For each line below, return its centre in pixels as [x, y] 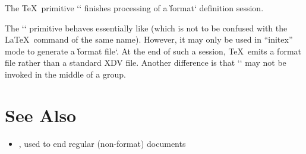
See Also [41, 115]
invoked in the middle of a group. [65, 74]
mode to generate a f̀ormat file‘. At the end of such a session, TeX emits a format [153, 51]
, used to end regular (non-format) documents [102, 143]
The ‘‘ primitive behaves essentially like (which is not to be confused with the [146, 28]
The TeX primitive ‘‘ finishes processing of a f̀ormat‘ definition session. [134, 8]
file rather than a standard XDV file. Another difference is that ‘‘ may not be [146, 62]
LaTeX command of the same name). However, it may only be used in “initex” [149, 39]
